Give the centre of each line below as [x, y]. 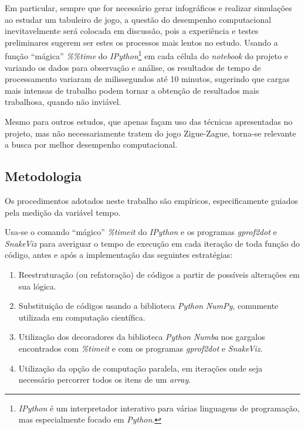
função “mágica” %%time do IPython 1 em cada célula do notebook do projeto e [147, 55]
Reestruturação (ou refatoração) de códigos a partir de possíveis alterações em [159, 274]
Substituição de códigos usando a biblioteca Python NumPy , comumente [148, 306]
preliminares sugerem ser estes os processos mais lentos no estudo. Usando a [141, 42]
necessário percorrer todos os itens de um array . [105, 379]
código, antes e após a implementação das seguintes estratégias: [119, 255]
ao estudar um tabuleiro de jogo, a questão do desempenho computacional [138, 19]
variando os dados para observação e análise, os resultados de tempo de [133, 67]
